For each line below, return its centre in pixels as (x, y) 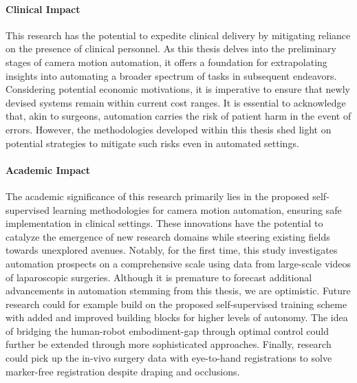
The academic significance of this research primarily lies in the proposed (158, 196)
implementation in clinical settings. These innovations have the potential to (164, 223)
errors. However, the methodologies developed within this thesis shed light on (169, 129)
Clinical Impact (43, 9)
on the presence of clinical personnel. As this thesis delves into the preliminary (171, 48)
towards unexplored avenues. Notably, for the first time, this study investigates (172, 250)
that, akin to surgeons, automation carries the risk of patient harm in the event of (178, 116)
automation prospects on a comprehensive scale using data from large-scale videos (178, 263)
